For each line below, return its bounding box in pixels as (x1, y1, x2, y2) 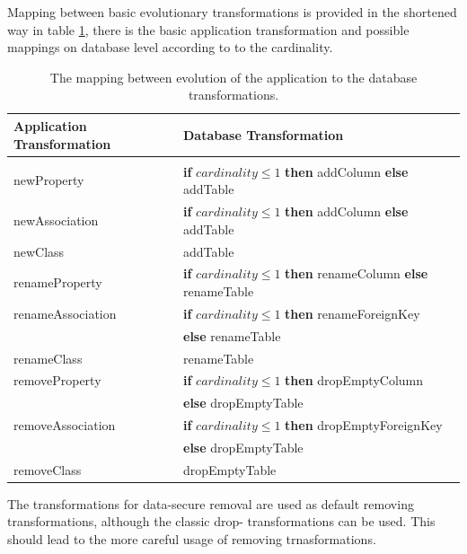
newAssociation (13, 210, 99, 229)
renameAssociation (13, 303, 117, 322)
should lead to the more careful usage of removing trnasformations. (7, 530, 376, 548)
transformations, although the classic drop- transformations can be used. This (7, 512, 436, 531)
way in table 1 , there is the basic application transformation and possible (7, 20, 410, 39)
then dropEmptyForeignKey (285, 416, 443, 435)
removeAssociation (13, 416, 116, 435)
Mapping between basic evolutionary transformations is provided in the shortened (7, 3, 457, 21)
